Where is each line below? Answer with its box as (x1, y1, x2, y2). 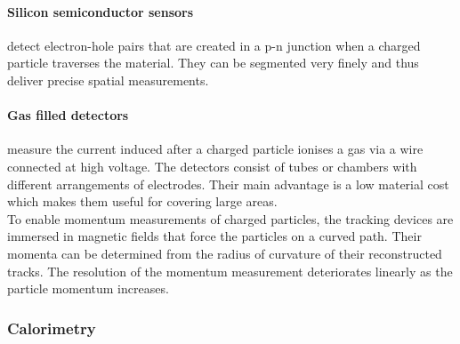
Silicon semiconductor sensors (7, 2, 194, 20)
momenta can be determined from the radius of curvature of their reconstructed (7, 244, 442, 262)
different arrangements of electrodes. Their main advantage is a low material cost (7, 174, 449, 193)
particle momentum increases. (7, 279, 169, 298)
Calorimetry (7, 316, 96, 339)
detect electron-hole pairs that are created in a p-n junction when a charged (7, 36, 421, 54)
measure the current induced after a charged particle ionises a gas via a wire (7, 140, 424, 158)
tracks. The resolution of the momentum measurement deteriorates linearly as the (7, 261, 453, 280)
